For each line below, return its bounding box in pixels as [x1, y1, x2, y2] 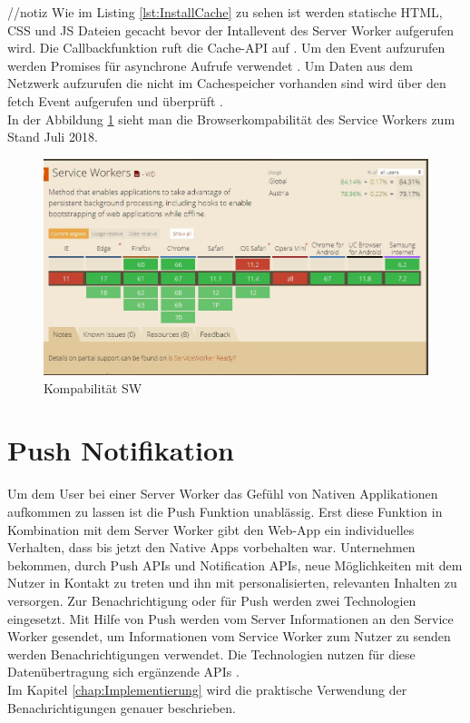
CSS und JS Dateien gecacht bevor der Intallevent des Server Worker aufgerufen [7, 20, 454, 39]
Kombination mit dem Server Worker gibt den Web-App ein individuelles [7, 520, 415, 539]
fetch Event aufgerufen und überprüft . [7, 91, 223, 110]
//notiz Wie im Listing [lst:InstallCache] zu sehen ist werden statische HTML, [7, 3, 443, 21]
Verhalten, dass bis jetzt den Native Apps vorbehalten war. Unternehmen [7, 538, 416, 557]
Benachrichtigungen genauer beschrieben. [7, 698, 237, 717]
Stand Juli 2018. [7, 127, 98, 146]
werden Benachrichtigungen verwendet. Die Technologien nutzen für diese [7, 644, 416, 663]
